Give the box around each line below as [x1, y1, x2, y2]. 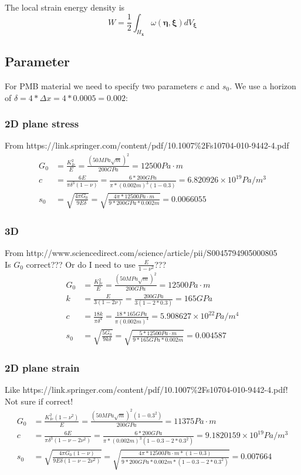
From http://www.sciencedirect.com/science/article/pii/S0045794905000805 [5, 247, 278, 259]
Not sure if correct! [5, 395, 73, 407]
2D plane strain [5, 360, 80, 375]
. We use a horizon [229, 80, 296, 92]
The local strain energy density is [5, 1, 125, 13]
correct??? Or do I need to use [26, 258, 136, 270]
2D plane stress [5, 116, 79, 131]
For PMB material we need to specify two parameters [5, 80, 198, 92]
